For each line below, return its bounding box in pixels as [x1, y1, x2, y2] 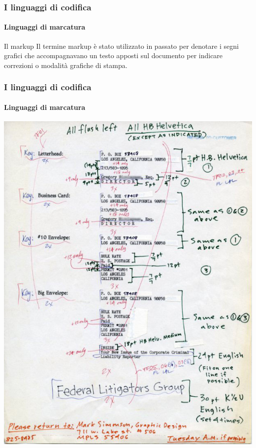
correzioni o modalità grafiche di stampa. [4, 60, 128, 70]
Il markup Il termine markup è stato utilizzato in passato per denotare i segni [4, 40, 239, 51]
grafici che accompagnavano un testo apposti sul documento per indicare [4, 50, 223, 61]
